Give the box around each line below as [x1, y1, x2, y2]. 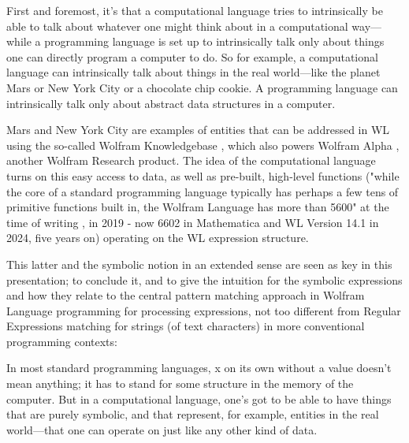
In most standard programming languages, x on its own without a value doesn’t [6, 359, 392, 376]
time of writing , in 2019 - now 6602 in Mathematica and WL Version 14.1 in [6, 214, 379, 230]
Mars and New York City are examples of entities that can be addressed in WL [6, 121, 390, 138]
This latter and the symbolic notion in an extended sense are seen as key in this [6, 255, 392, 272]
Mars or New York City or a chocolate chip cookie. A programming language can [6, 79, 398, 95]
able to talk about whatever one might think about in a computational [6, 17, 348, 34]
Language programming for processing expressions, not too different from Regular [6, 302, 401, 318]
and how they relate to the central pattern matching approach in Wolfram [6, 287, 365, 303]
